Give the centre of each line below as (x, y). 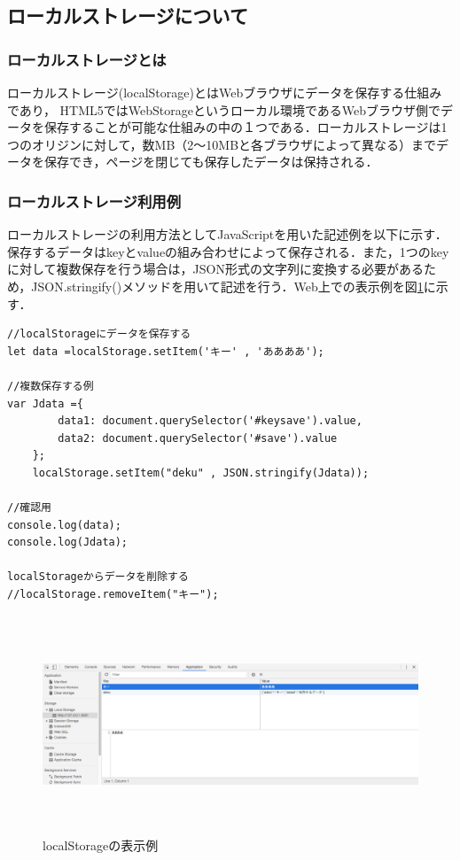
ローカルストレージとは (87, 59)
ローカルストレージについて (128, 15)
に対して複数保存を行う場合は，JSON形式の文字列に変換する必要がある (215, 269)
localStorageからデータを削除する (98, 577)
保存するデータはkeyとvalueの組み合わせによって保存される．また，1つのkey (228, 251)
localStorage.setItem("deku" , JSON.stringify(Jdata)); (201, 473)
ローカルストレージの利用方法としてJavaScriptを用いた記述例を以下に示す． (227, 234)
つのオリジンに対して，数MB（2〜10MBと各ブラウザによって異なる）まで (222, 144)
